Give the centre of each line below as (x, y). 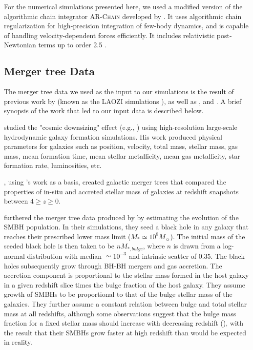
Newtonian (20, 45)
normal (14, 256)
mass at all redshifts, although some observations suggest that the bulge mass (120, 313)
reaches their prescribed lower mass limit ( (67, 236)
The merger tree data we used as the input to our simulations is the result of (119, 92)
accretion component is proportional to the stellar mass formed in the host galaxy (126, 275)
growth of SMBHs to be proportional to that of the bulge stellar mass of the (118, 294)
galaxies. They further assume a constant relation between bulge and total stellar (126, 303)
